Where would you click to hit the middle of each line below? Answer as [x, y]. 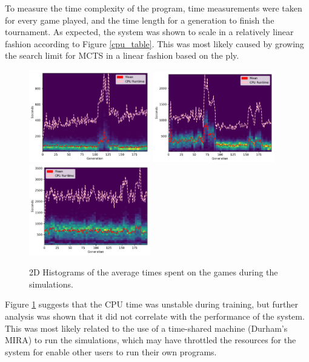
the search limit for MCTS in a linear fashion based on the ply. [122, 55]
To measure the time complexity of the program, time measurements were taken [154, 8]
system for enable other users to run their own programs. [111, 351]
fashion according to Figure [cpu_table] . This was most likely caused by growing [154, 43]
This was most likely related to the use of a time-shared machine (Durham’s [146, 328]
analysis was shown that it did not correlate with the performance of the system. [155, 316]
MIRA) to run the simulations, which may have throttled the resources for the [151, 340]
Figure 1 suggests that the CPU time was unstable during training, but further [152, 304]
